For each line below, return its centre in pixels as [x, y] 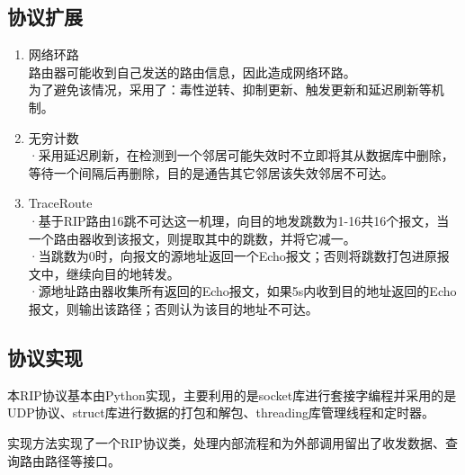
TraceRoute [60, 203]
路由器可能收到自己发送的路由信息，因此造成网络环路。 [192, 72]
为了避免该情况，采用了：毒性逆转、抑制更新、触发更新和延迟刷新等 [230, 90]
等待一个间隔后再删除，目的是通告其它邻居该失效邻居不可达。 [211, 172]
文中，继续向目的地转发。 [104, 273]
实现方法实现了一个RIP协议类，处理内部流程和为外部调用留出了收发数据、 [226, 442]
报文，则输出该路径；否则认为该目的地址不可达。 [173, 308]
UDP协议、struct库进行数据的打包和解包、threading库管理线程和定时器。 [221, 412]
